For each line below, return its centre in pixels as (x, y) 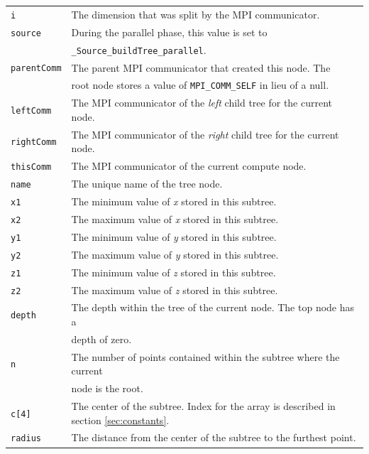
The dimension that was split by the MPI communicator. (195, 14)
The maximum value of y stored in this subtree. (175, 254)
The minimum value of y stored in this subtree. (174, 236)
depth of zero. (101, 339)
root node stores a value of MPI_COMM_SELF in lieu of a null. (200, 85)
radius (26, 439)
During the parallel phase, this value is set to (169, 32)
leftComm (31, 111)
